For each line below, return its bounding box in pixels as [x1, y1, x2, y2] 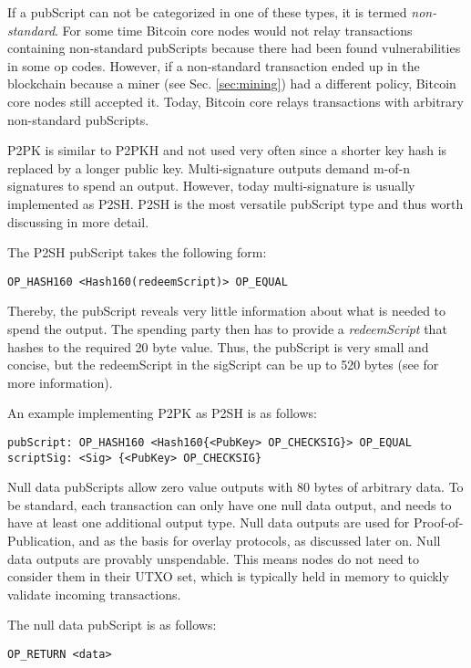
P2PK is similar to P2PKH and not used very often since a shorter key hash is [7, 141, 447, 160]
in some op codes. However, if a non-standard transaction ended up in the [7, 56, 420, 75]
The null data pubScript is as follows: [7, 615, 217, 634]
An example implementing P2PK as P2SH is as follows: [7, 403, 317, 423]
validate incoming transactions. [7, 584, 181, 603]
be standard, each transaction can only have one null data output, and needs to [7, 495, 452, 514]
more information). [7, 372, 113, 391]
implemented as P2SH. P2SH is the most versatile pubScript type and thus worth [7, 193, 464, 213]
